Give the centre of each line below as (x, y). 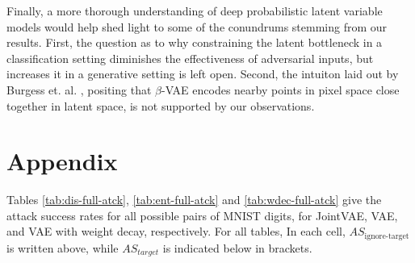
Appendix (62, 161)
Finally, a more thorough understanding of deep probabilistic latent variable (195, 10)
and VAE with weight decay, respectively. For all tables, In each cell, (176, 231)
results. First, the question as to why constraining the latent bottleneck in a (195, 42)
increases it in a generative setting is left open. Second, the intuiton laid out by (203, 74)
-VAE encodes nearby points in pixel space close (280, 89)
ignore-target (387, 236)
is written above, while (63, 247)
